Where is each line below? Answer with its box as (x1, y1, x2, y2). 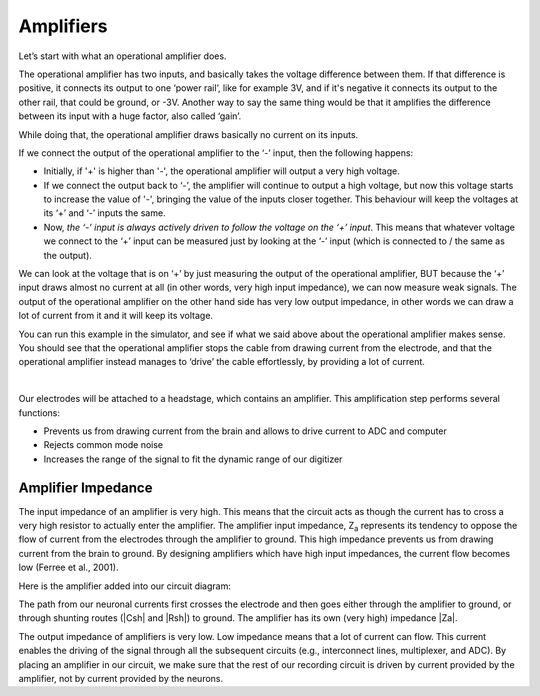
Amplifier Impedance (18, 479, 153, 496)
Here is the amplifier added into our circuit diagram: (18, 580, 232, 592)
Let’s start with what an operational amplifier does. (18, 50, 227, 62)
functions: (18, 406, 60, 419)
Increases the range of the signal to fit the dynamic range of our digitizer (43, 453, 343, 465)
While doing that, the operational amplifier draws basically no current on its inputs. (18, 128, 359, 140)
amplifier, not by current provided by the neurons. (18, 672, 224, 684)
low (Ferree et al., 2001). (18, 561, 119, 574)
